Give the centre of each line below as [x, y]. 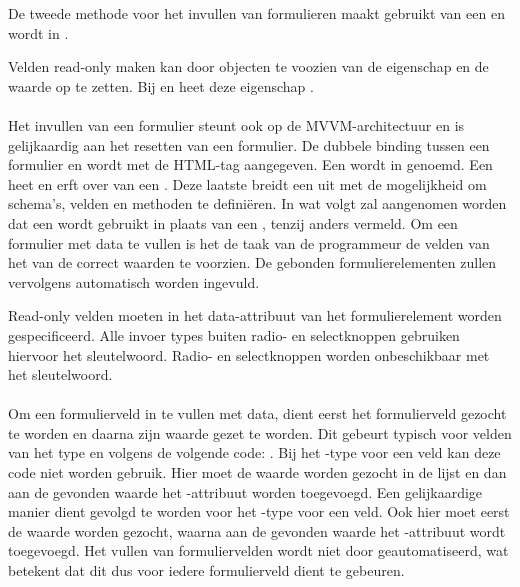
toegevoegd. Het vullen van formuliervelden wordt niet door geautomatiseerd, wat [258, 550]
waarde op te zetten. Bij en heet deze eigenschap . [161, 85]
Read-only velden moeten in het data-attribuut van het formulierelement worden [255, 315]
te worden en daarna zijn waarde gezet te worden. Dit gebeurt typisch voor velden [260, 432]
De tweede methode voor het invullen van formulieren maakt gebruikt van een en [256, 13]
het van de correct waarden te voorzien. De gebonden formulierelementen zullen [252, 262]
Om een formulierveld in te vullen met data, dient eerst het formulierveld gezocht [257, 413]
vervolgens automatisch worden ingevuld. [134, 281]
